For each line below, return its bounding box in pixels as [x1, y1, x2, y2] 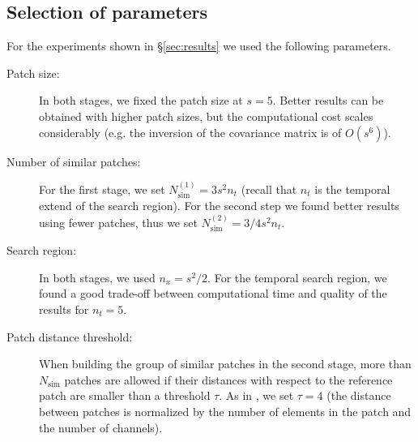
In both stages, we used [39, 268, 156, 285]
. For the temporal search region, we [207, 268, 387, 285]
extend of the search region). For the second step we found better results [39, 197, 399, 214]
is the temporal [314, 180, 390, 197]
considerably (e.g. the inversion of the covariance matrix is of [39, 123, 342, 140]
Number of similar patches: [6, 152, 141, 170]
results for [39, 301, 89, 318]
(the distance [326, 387, 391, 404]
